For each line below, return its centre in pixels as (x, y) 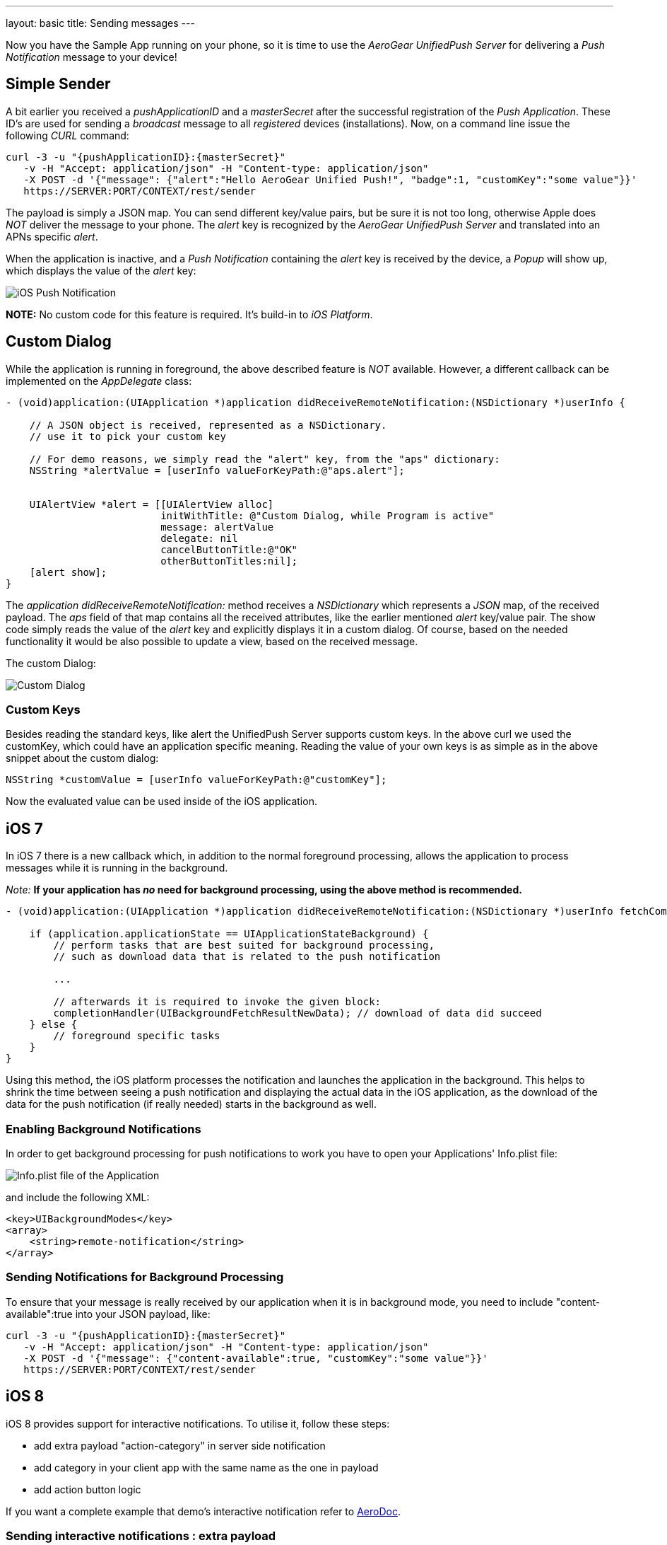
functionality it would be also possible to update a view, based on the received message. (212, 641)
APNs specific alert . (52, 236)
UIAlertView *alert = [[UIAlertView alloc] (152, 504)
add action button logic (88, 1489)
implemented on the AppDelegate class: (99, 381)
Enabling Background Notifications (104, 1129)
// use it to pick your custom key (128, 436)
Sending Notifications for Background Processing (145, 1277)
